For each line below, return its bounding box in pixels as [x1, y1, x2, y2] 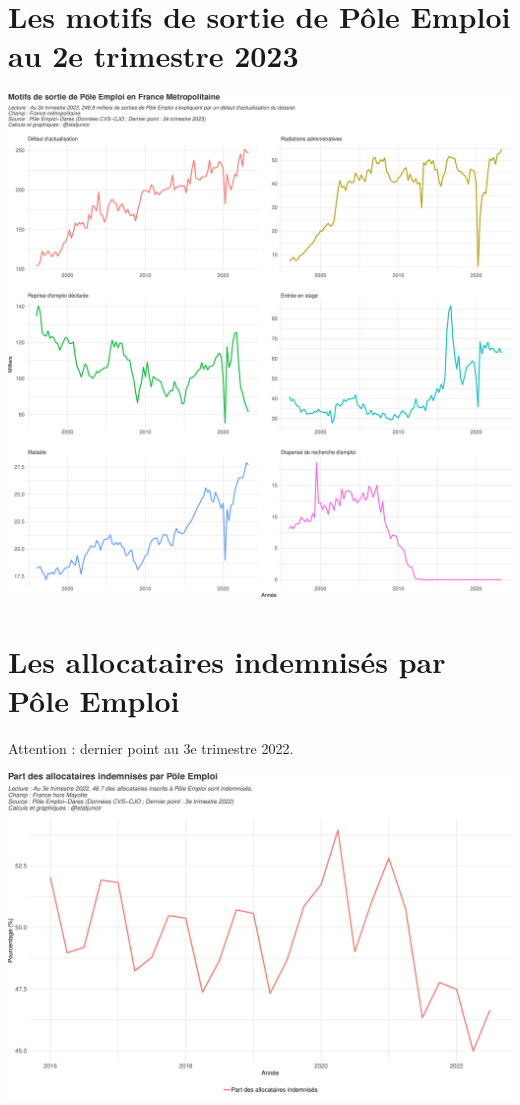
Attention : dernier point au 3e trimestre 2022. [8, 738, 294, 759]
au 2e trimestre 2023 [8, 35, 299, 76]
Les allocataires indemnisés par [8, 641, 446, 682]
